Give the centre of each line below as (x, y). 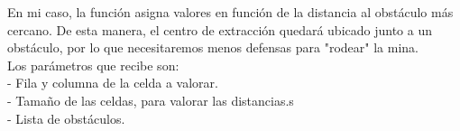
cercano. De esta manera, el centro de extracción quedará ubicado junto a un (220, 29)
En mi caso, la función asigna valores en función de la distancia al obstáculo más (230, 12)
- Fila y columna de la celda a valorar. (113, 83)
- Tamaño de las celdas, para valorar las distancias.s (151, 100)
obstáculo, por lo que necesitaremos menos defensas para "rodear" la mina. (213, 47)
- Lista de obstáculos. (66, 118)
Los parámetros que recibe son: (93, 65)
